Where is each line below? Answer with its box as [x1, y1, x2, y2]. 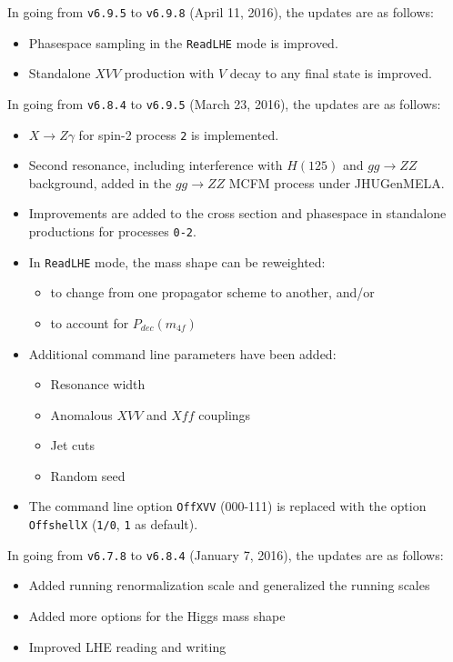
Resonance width [50, 375, 146, 394]
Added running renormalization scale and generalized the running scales [28, 576, 430, 595]
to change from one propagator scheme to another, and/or [50, 283, 375, 302]
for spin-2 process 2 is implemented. [78, 125, 279, 144]
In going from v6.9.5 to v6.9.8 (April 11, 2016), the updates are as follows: [7, 3, 434, 21]
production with [124, 64, 215, 83]
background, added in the [28, 173, 172, 192]
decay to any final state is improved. [229, 64, 432, 83]
